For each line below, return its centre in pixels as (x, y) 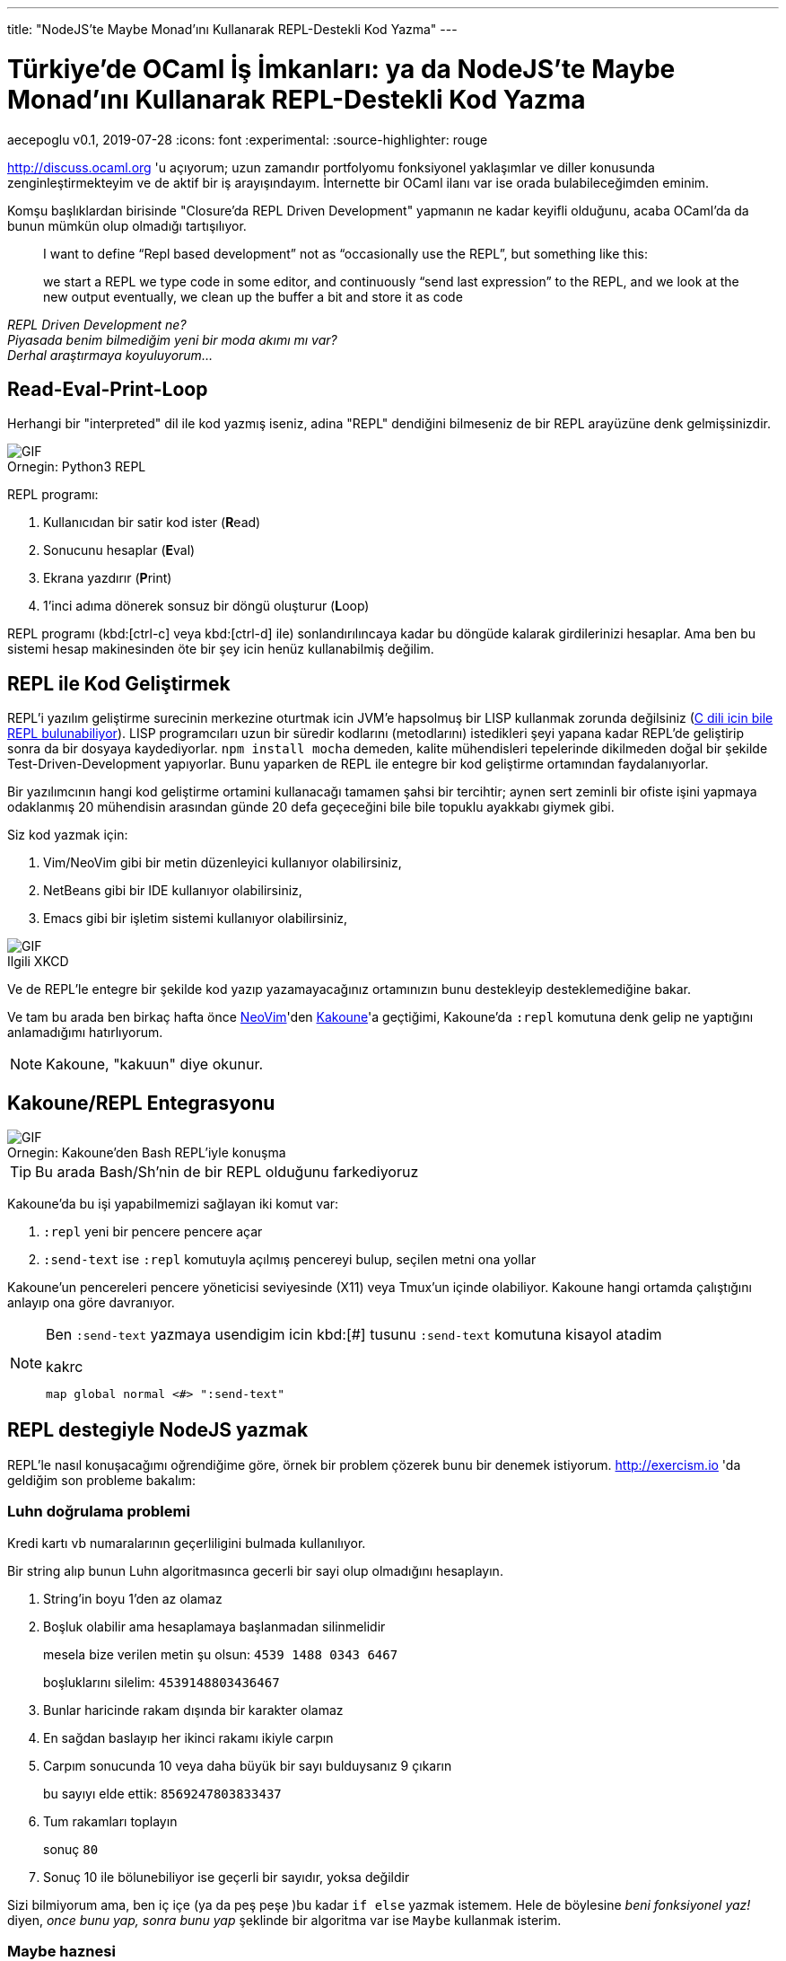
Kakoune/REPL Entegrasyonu (141, 1103)
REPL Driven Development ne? (97, 324)
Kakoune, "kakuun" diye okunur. (155, 1064)
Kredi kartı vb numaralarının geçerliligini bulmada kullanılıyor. (187, 1543)
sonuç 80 (71, 1849)
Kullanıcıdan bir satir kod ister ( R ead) (152, 523)
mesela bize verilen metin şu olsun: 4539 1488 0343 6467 (221, 1654)
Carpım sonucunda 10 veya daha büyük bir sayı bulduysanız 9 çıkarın (248, 1765)
